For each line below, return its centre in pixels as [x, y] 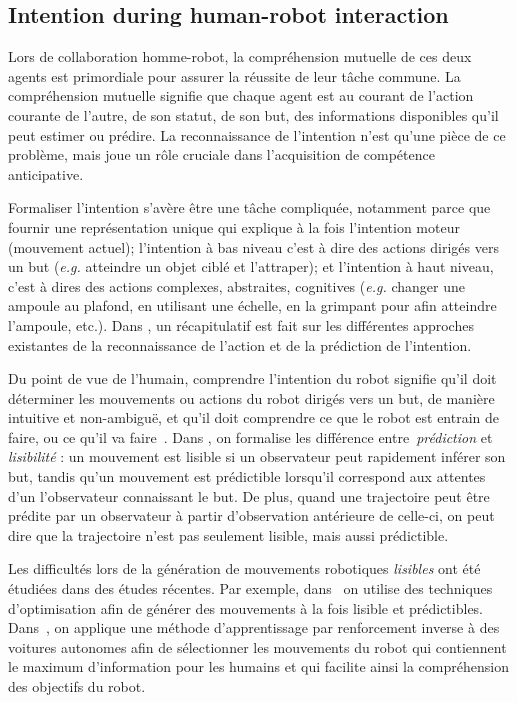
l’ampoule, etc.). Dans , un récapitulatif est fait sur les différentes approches [241, 324]
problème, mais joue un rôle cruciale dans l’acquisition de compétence [221, 154]
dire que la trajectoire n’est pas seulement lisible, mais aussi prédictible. [228, 534]
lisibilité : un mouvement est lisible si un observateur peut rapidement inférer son [257, 456]
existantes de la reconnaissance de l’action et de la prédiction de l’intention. [240, 344]
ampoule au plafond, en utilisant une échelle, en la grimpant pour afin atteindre [252, 305]
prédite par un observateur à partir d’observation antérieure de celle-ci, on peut [251, 515]
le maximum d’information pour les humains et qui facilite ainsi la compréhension [258, 666]
